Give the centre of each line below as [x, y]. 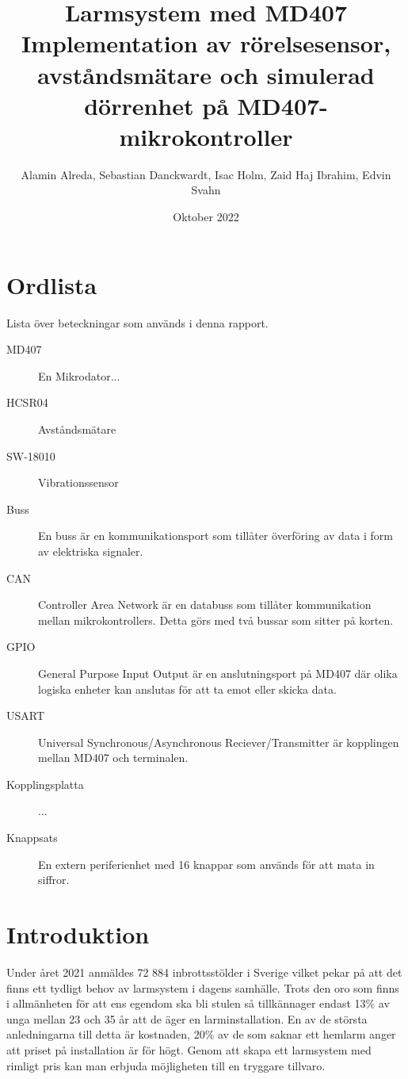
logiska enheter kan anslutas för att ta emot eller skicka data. [187, 689]
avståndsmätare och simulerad [206, 74]
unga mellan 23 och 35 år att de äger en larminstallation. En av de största [187, 1018]
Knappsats [32, 838]
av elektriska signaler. [91, 551]
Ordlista [52, 284]
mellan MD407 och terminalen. [113, 758]
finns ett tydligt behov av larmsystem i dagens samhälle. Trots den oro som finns [203, 987]
